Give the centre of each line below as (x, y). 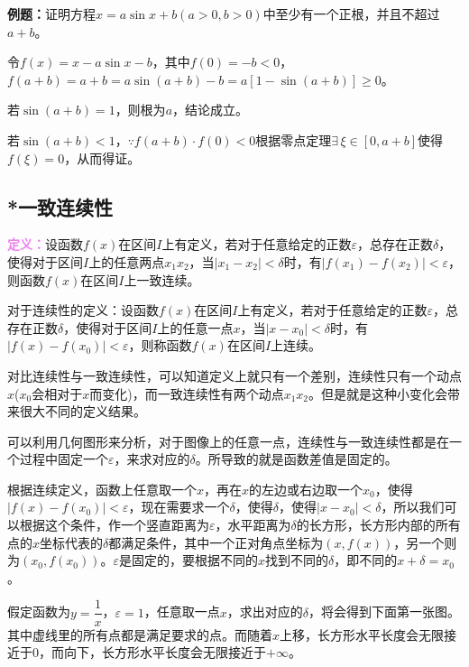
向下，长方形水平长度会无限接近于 (165, 652)
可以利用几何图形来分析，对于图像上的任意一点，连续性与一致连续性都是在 (228, 441)
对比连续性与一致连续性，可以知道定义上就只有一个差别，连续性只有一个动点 (234, 375)
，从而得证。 (102, 157)
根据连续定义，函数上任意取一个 (102, 489)
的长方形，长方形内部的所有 (378, 525)
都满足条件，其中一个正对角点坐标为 (216, 542)
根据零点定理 (294, 139)
